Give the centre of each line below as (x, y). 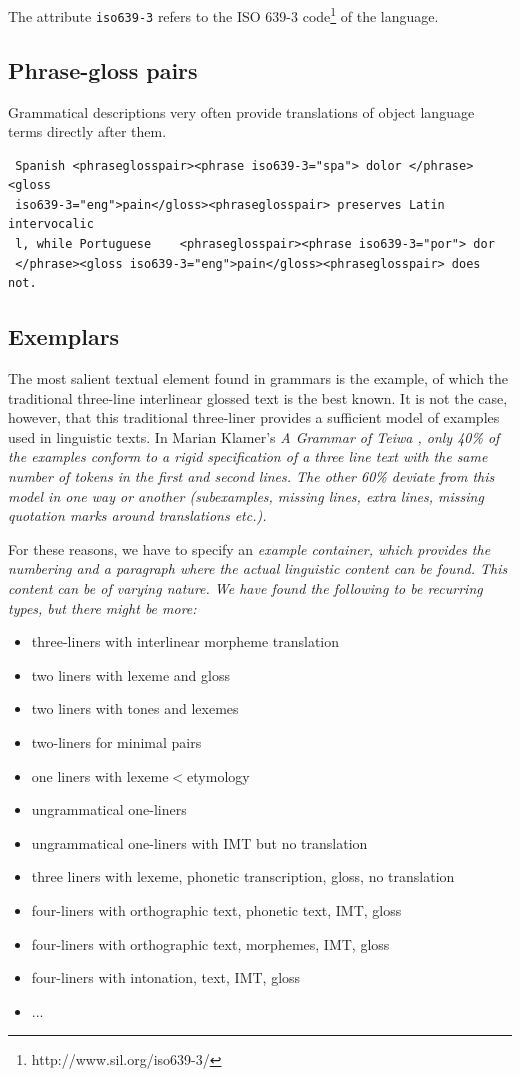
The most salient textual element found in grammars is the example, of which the (258, 378)
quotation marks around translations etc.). (137, 515)
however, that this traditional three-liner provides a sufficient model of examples (254, 417)
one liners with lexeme (100, 775)
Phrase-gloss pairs (103, 69)
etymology (218, 775)
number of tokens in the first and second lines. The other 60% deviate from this (251, 476)
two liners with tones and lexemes (135, 708)
